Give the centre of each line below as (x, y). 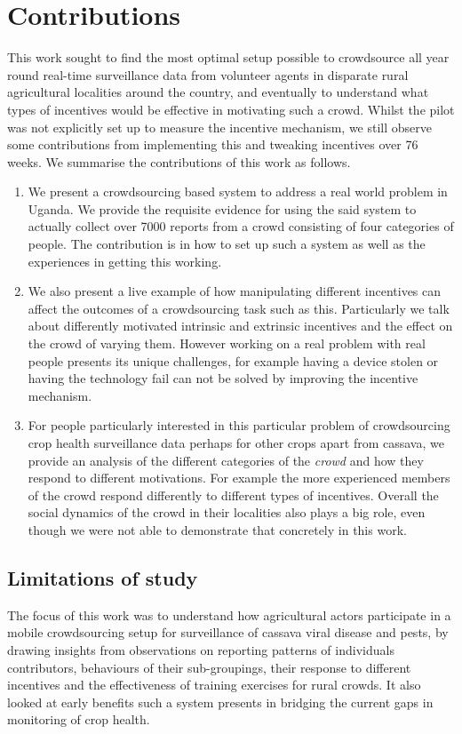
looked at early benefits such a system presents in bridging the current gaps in (220, 702)
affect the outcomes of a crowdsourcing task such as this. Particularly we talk (239, 308)
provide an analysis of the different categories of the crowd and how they (226, 460)
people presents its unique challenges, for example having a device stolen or (233, 360)
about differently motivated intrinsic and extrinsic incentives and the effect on (240, 326)
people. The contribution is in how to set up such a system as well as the (227, 244)
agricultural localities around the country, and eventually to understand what (218, 92)
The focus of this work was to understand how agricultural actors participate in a (229, 614)
